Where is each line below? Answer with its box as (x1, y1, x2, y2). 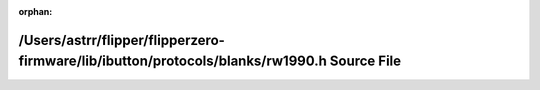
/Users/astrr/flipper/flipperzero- (18, 31, 225, 49)
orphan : (18, 6, 53, 17)
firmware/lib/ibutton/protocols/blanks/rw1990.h (18, 53, 327, 70)
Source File (329, 53, 402, 70)
